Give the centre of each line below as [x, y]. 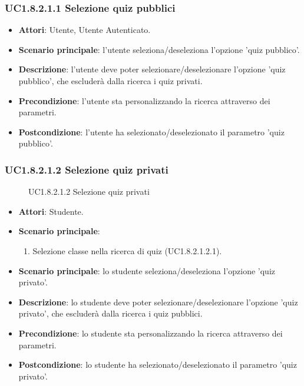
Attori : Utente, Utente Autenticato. [85, 30]
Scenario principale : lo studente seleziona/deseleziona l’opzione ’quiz [147, 270]
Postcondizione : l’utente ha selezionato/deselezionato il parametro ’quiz [151, 132]
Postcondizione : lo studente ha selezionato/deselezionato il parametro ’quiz [158, 365]
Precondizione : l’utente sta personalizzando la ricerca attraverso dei [144, 100]
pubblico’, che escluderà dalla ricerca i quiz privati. [110, 81]
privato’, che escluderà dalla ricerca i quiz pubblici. [110, 313]
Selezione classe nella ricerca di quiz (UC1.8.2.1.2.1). [127, 250]
